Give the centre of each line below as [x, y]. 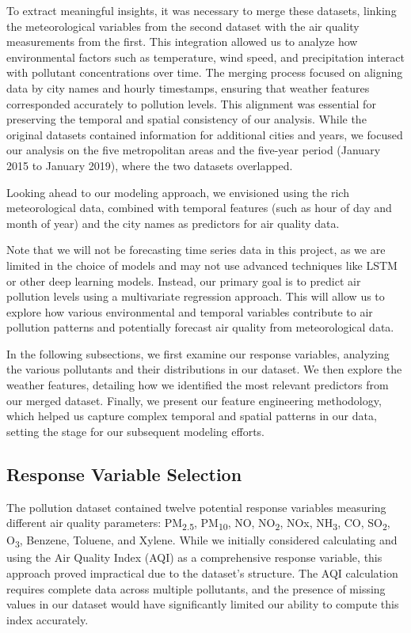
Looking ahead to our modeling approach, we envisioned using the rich [178, 192]
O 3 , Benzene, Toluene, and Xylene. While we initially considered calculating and [202, 541]
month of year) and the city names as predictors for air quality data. [173, 223]
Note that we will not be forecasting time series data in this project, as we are [196, 250]
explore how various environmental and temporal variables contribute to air [190, 311]
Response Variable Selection [124, 474]
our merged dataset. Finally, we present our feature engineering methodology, [194, 400]
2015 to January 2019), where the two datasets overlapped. [150, 165]
